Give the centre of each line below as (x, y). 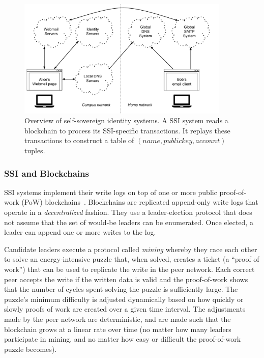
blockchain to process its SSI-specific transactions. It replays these (127, 130)
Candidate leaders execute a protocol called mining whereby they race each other (131, 249)
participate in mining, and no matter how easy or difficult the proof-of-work (123, 339)
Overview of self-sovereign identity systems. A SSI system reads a (126, 120)
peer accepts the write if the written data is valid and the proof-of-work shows (126, 279)
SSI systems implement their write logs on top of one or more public (111, 192)
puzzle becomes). (31, 349)
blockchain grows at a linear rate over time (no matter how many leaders (118, 329)
